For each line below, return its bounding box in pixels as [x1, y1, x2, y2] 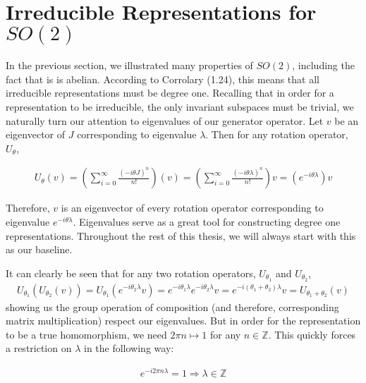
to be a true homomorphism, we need [6, 327, 167, 341]
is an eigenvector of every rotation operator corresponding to [61, 200, 324, 215]
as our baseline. [6, 242, 73, 257]
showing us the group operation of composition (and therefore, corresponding [6, 299, 339, 314]
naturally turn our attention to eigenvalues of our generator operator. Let [6, 113, 324, 128]
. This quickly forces [268, 327, 356, 341]
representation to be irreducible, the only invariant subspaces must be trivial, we [6, 99, 354, 114]
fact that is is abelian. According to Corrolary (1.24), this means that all [6, 71, 319, 86]
